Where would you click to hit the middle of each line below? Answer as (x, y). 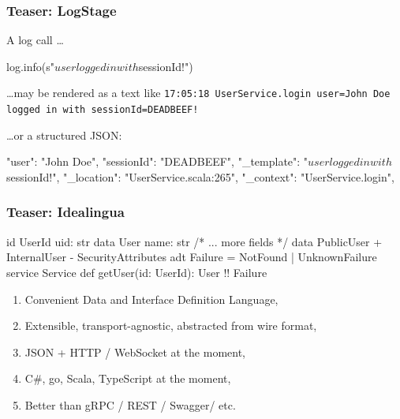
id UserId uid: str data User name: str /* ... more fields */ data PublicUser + (194, 241)
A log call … (35, 40)
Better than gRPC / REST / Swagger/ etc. (130, 404)
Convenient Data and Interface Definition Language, (151, 299)
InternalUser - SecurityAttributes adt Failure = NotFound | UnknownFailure (192, 257)
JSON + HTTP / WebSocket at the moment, (135, 352)
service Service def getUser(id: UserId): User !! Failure (137, 272)
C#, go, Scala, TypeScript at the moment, (128, 378)
